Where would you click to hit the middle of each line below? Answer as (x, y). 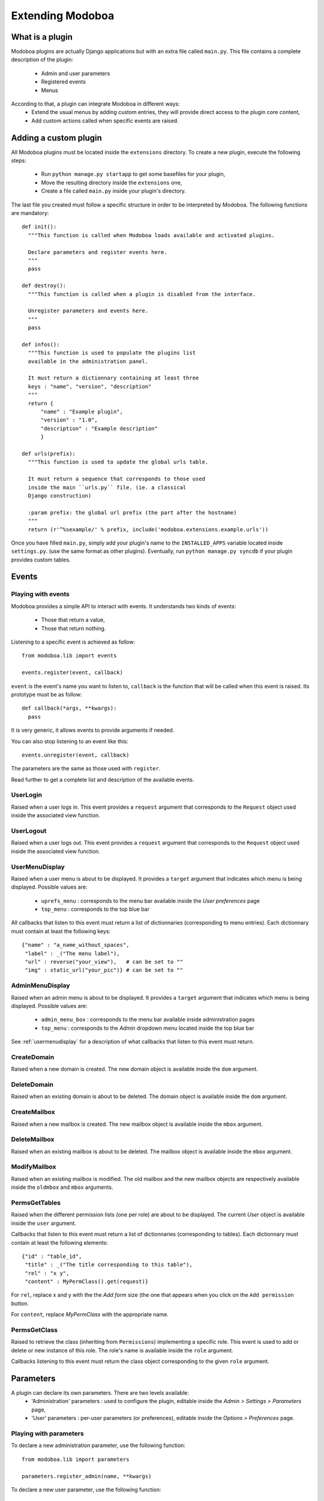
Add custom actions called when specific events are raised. (105, 121)
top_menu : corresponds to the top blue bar (95, 909)
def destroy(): (44, 286)
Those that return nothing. (73, 628)
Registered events (64, 82)
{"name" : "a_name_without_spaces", (76, 945)
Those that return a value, (73, 620)
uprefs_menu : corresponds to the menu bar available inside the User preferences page (151, 901)
